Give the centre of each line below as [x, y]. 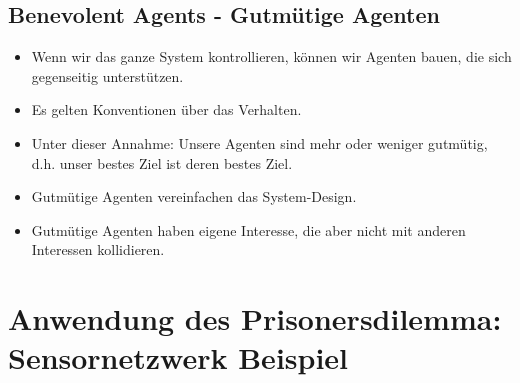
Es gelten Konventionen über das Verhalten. [166, 109]
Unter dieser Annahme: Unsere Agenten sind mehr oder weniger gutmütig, [259, 142]
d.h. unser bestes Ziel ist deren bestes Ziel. [162, 162]
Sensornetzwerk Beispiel [178, 357]
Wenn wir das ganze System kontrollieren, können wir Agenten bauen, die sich [271, 56]
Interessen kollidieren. [98, 249]
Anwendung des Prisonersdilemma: [255, 318]
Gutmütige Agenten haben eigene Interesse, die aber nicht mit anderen [248, 229]
